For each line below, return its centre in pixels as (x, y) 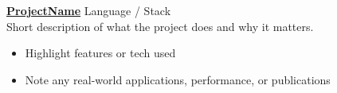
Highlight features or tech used (100, 53)
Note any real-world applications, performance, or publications (178, 79)
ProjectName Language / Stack (89, 10)
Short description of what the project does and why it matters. (160, 26)
